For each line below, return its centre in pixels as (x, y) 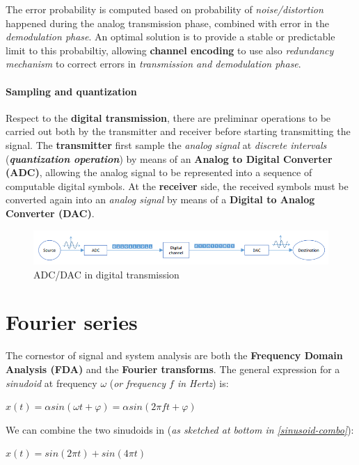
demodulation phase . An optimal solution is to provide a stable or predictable (170, 37)
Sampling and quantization (71, 91)
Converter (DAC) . (50, 213)
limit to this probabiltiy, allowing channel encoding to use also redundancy (170, 50)
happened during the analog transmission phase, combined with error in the (167, 23)
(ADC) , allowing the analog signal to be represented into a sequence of (159, 172)
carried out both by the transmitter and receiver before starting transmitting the (178, 131)
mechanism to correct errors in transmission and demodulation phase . (153, 64)
